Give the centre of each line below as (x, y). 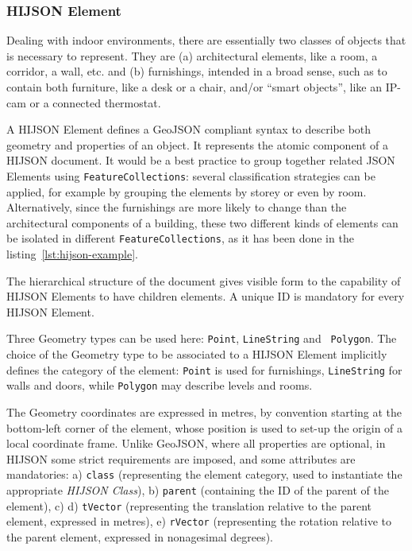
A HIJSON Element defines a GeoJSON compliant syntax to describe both (189, 129)
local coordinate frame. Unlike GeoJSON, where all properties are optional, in (196, 443)
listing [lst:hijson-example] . (72, 254)
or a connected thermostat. (95, 102)
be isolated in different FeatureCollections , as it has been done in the (180, 238)
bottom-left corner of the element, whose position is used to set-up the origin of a (205, 427)
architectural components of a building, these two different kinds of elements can (202, 222)
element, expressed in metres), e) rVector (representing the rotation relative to (199, 521)
